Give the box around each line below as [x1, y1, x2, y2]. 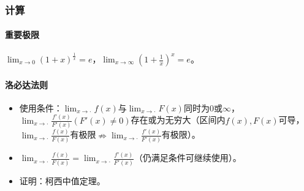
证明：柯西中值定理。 [19, 174, 105, 187]
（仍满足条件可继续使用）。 [134, 151, 241, 164]
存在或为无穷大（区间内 [131, 113, 226, 126]
